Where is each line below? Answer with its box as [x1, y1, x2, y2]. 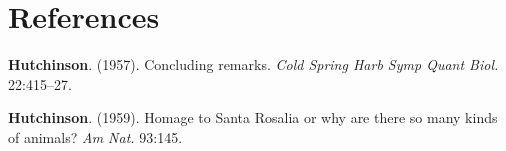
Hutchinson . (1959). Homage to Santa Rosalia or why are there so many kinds [8, 107, 498, 128]
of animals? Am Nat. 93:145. [8, 126, 183, 147]
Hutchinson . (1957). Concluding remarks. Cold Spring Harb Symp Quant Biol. [8, 54, 499, 75]
